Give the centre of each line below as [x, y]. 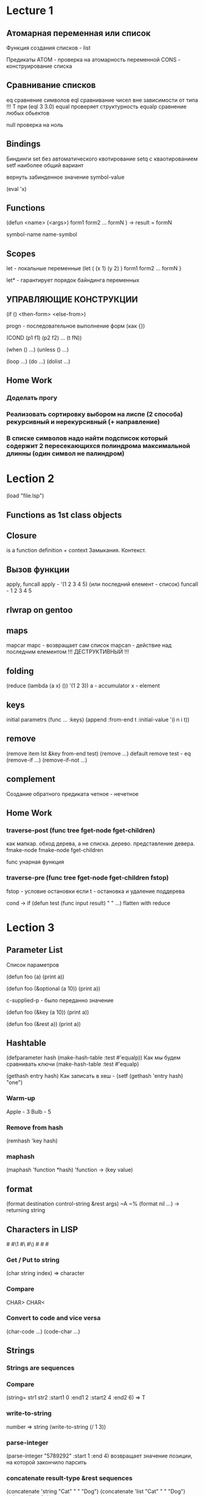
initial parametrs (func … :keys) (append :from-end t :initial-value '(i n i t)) [98, 720]
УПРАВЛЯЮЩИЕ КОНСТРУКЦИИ [72, 299]
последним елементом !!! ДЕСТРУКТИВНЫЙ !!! [68, 652]
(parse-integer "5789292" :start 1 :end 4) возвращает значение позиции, [100, 1456]
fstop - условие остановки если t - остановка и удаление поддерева [96, 891]
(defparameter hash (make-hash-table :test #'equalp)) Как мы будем [93, 1058]
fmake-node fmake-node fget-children [55, 850]
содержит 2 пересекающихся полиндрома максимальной [98, 446]
